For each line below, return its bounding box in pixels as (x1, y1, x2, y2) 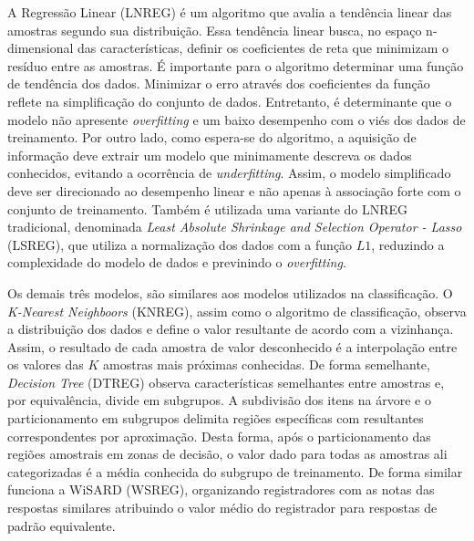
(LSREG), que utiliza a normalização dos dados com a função (7, 234, 353, 254)
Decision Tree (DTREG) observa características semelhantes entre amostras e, (7, 372, 445, 391)
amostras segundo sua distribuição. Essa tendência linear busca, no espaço (7, 20, 422, 39)
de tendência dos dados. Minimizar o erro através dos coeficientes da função (7, 74, 430, 93)
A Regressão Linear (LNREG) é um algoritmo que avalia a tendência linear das (7, 3, 452, 21)
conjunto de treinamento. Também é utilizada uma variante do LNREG (7, 199, 408, 218)
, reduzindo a (371, 234, 445, 254)
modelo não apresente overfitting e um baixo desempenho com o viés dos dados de (7, 109, 466, 129)
